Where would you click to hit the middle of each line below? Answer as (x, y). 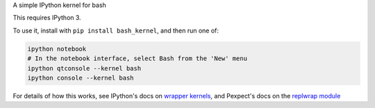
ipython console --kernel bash (81, 78)
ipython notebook (57, 49)
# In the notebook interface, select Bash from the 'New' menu (137, 58)
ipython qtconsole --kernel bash (84, 68)
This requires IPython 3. (47, 18)
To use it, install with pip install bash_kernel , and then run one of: (116, 30)
